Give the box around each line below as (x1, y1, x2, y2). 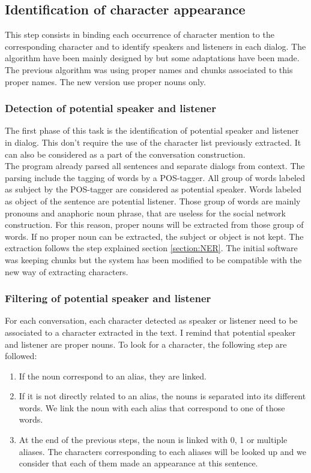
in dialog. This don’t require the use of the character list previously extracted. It (5, 135, 301, 148)
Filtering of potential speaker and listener (5, 291, 211, 306)
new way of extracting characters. (5, 265, 128, 278)
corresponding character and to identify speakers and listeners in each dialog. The (5, 40, 306, 52)
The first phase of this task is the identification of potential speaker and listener (5, 124, 299, 137)
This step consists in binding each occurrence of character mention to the (5, 28, 274, 41)
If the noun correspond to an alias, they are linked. (19, 369, 207, 382)
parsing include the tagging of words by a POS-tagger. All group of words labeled (5, 171, 305, 183)
